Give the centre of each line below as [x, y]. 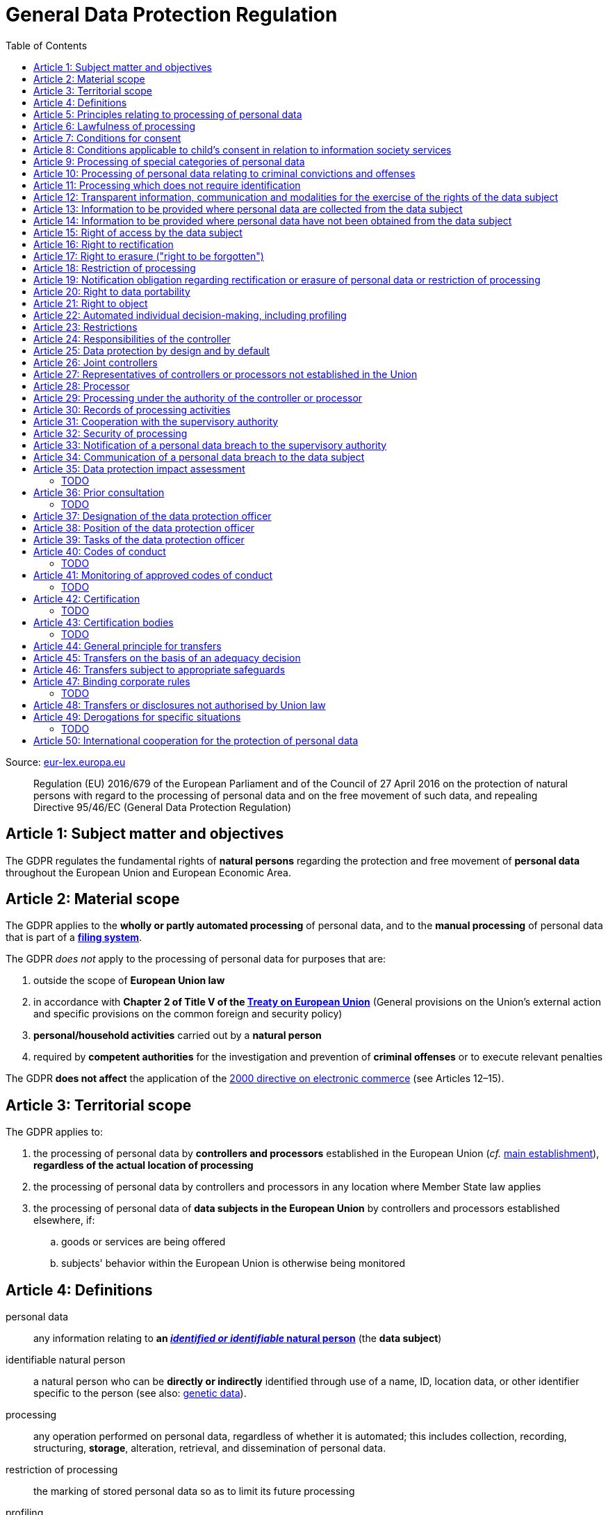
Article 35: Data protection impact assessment [139, 468]
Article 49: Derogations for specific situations [137, 716]
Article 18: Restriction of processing [115, 268]
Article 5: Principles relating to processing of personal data [168, 114]
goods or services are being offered [143, 1242]
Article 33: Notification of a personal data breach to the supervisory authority [210, 445]
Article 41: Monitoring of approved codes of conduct [153, 575]
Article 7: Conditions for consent [107, 138]
